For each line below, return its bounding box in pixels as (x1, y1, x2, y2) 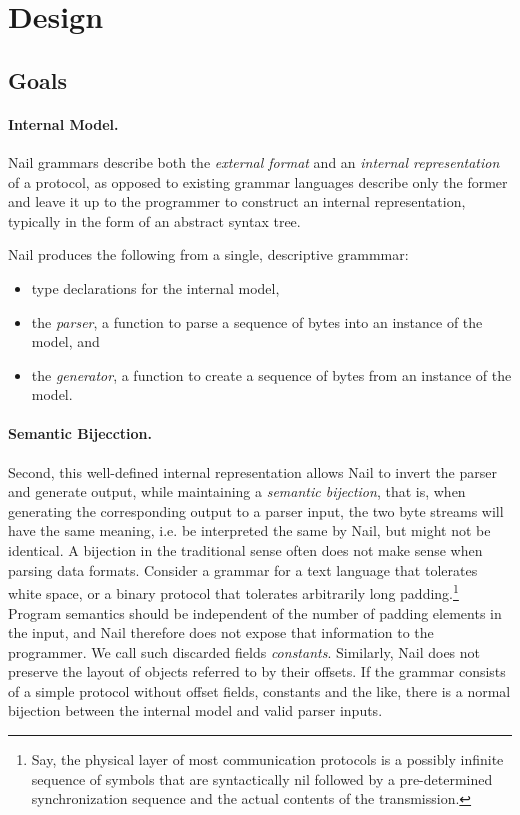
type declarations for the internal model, (31, 277, 280, 298)
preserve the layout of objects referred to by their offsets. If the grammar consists (8, 661, 506, 682)
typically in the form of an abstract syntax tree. (8, 210, 301, 231)
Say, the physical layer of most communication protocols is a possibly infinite (31, 749, 504, 770)
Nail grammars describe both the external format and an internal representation (8, 151, 500, 172)
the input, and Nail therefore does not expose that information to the (8, 622, 434, 643)
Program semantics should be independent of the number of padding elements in (8, 602, 502, 623)
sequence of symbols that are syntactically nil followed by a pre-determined (31, 768, 493, 789)
